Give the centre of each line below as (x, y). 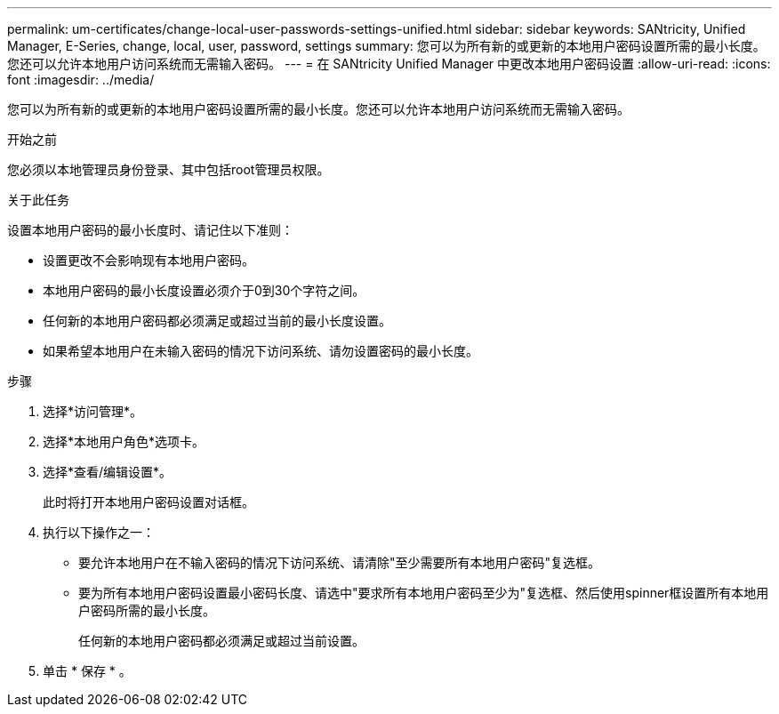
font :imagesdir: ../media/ (81, 80)
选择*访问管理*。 (93, 411)
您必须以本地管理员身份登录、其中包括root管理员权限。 (169, 169)
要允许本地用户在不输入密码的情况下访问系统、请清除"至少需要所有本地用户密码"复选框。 (340, 562)
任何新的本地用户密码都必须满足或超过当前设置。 (221, 641)
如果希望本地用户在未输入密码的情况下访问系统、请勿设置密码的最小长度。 (261, 351)
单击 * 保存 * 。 (87, 671)
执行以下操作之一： (99, 532)
